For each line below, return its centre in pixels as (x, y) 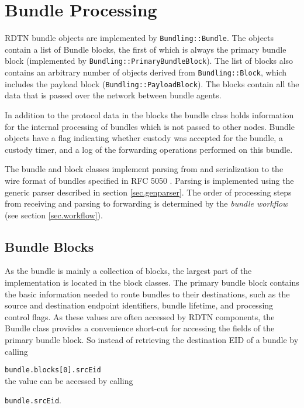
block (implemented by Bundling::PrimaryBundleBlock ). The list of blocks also (149, 61)
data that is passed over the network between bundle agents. (113, 95)
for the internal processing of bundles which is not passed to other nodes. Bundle (150, 126)
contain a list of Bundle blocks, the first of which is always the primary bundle (146, 49)
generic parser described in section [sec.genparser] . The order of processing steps (148, 192)
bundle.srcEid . (33, 400)
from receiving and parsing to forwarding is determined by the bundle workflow (146, 203)
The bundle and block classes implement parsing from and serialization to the (144, 169)
